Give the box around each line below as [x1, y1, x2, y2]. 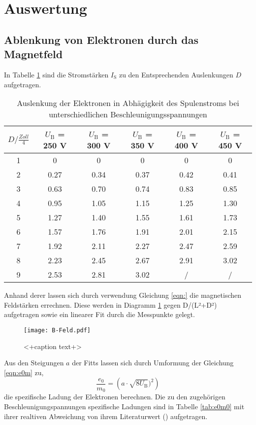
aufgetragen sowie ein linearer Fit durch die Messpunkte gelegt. [4, 309, 195, 319]
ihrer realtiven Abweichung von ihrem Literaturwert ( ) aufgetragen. [4, 411, 208, 421]
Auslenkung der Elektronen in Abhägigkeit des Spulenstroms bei [17, 97, 239, 109]
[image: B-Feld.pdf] [24, 326, 91, 334]
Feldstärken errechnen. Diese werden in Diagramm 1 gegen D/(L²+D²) [4, 299, 217, 310]
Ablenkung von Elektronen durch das [4, 32, 198, 47]
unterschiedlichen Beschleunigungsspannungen [49, 108, 207, 120]
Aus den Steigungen [4, 357, 64, 368]
